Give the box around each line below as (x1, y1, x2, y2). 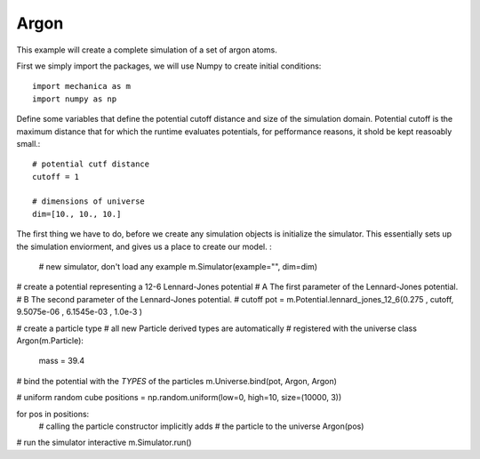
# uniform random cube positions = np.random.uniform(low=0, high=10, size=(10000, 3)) (16, 392, 342, 403)
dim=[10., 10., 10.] (32, 209, 122, 219)
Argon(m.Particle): (16, 334, 84, 346)
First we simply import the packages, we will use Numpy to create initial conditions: (16, 60, 322, 71)
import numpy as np (32, 93, 117, 104)
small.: (16, 138, 41, 149)
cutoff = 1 (32, 172, 80, 181)
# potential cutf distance (32, 159, 150, 169)
